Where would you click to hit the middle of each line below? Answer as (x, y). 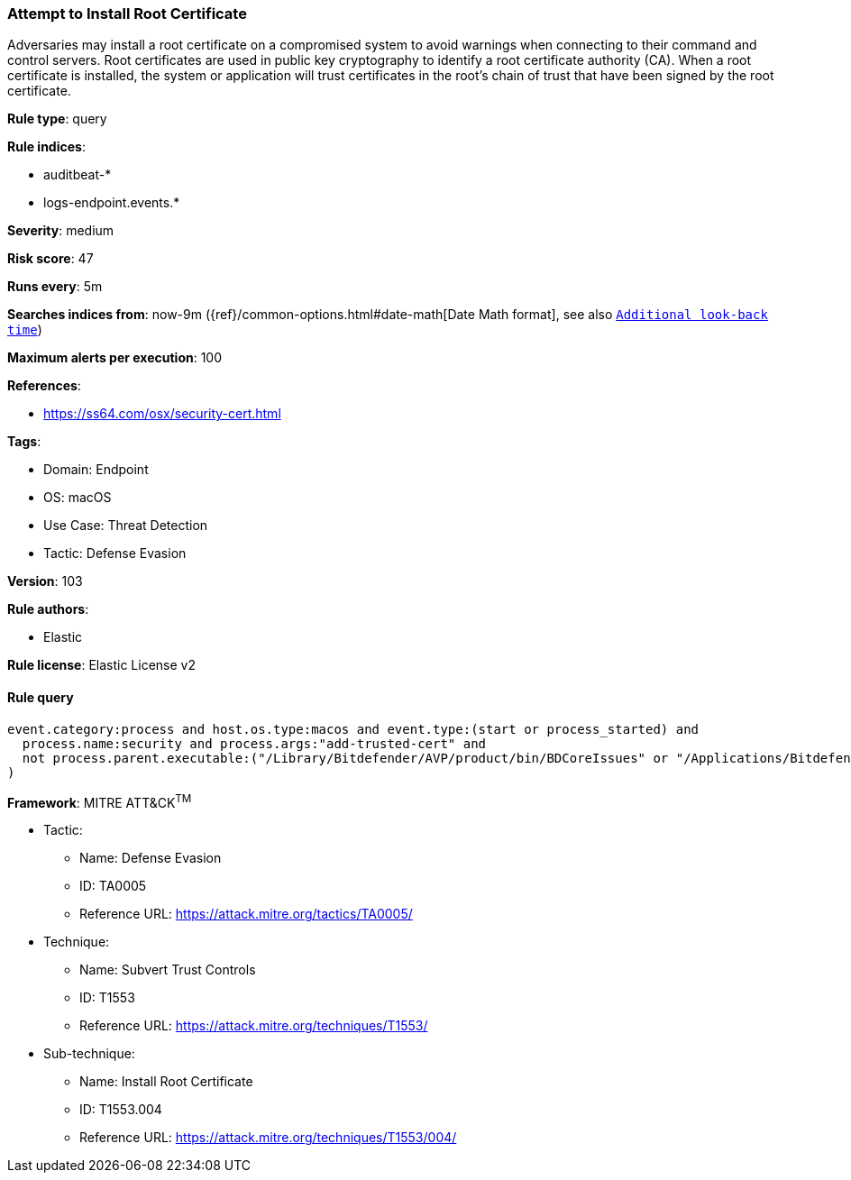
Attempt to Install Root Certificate (127, 14)
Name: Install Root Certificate (166, 1082)
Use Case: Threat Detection (126, 526)
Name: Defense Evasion (151, 858)
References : (44, 386)
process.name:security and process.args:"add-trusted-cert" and (254, 743)
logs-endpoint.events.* (112, 203)
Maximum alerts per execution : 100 (115, 358)
